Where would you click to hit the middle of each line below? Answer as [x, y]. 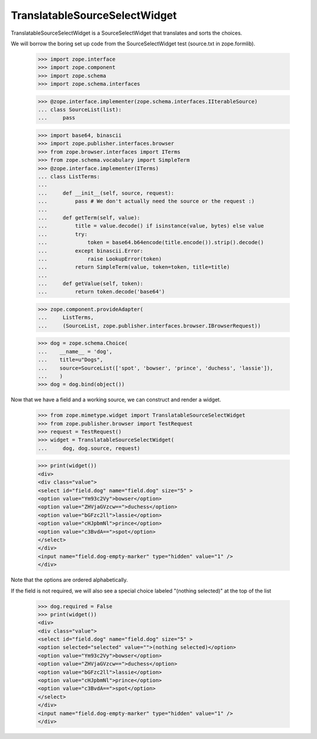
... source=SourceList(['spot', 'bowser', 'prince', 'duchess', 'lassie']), [156, 368]
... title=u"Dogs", [70, 360]
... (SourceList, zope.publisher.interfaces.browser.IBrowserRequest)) [149, 326]
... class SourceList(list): [80, 110]
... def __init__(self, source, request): [106, 193]
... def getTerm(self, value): [89, 217]
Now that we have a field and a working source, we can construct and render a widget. [116, 400]
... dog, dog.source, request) [89, 448]
